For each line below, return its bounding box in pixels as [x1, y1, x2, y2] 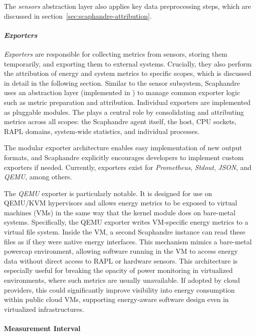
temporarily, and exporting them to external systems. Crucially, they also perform [4, 58, 252, 68]
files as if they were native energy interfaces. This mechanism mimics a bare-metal [4, 236, 252, 246]
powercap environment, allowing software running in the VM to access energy [4, 246, 238, 256]
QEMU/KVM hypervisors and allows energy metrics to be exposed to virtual [4, 198, 237, 208]
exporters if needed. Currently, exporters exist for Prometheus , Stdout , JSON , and [4, 162, 252, 172]
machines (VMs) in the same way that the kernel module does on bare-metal [4, 207, 236, 217]
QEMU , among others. [4, 171, 72, 182]
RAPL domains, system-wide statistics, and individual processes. [4, 126, 200, 136]
